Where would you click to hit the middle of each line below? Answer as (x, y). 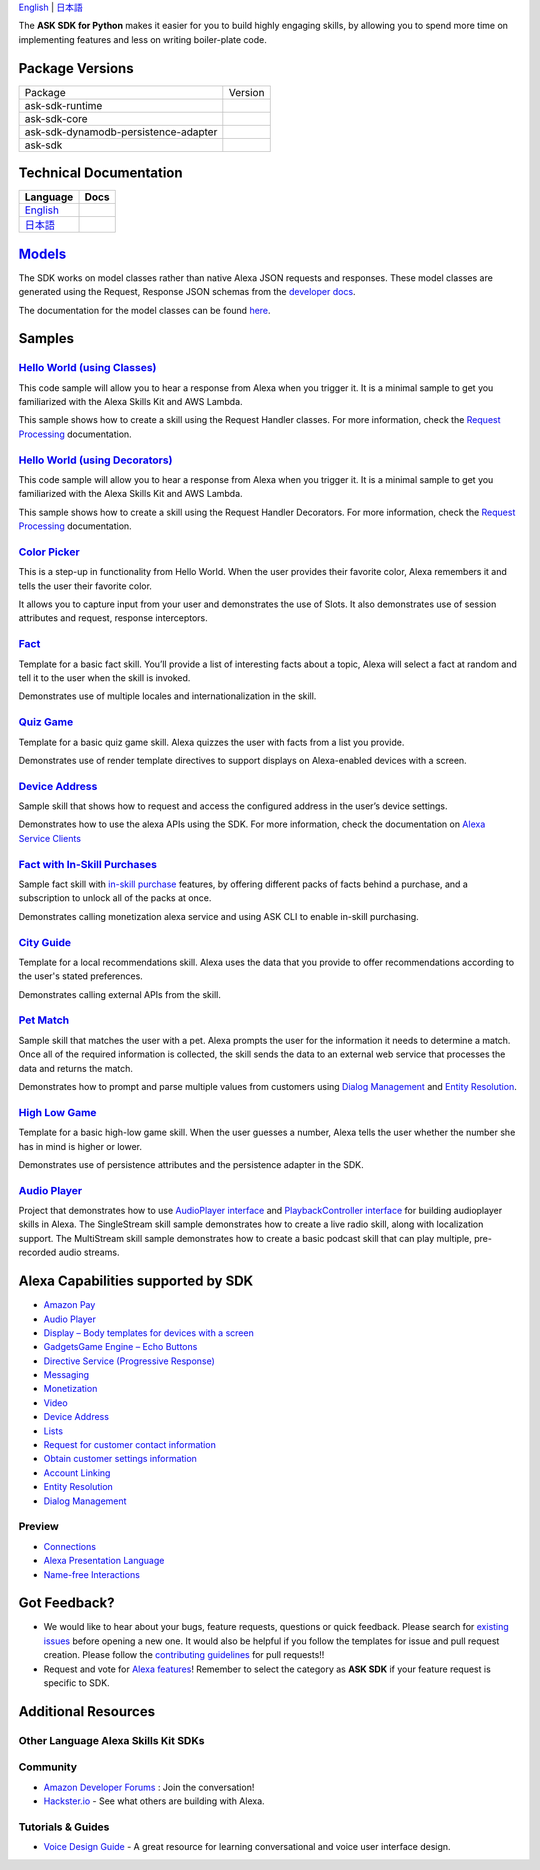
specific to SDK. (76, 1682)
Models (42, 253)
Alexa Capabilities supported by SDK (136, 1281)
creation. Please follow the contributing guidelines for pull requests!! (184, 1655)
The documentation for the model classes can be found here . (144, 310)
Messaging (66, 1375)
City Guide (45, 942)
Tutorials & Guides (64, 1827)
